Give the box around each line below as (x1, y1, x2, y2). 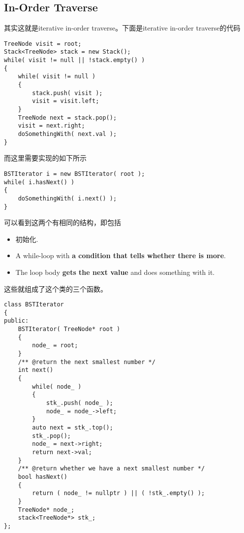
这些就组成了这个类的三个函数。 (4, 283, 107, 294)
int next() (18, 366, 54, 374)
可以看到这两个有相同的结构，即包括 (4, 217, 121, 228)
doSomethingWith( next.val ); (18, 131, 117, 138)
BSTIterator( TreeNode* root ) (18, 326, 121, 333)
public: (4, 317, 29, 325)
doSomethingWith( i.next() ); (18, 195, 117, 202)
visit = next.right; (18, 122, 85, 130)
